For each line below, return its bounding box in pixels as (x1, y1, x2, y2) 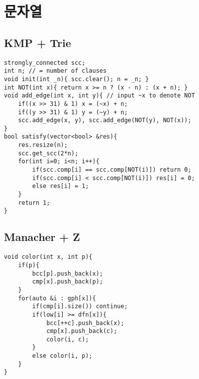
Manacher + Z (4, 229, 80, 244)
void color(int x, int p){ (4, 253, 92, 261)
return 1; (18, 199, 50, 206)
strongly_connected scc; (4, 59, 85, 66)
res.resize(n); (18, 142, 68, 149)
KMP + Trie (4, 35, 71, 50)
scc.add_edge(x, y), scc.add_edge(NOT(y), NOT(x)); (18, 117, 192, 124)
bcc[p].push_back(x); (32, 270, 103, 277)
